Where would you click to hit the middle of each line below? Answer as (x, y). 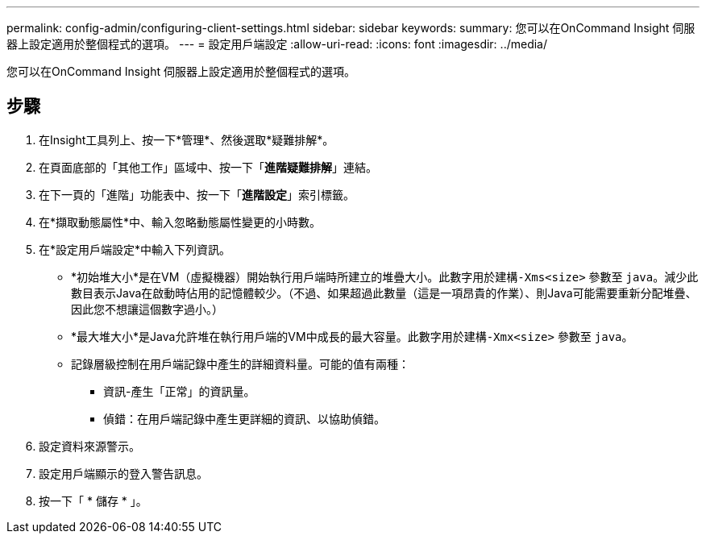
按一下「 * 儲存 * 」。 (93, 501)
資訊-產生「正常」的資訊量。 (179, 391)
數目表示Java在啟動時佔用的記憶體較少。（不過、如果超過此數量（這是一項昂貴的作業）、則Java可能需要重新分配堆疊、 (384, 293)
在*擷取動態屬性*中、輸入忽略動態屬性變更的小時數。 (180, 222)
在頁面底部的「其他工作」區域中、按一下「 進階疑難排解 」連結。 (208, 167)
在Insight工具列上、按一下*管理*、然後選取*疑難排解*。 (187, 139)
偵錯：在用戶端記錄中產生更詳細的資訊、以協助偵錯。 (244, 418)
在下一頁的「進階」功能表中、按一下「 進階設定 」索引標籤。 (197, 194)
